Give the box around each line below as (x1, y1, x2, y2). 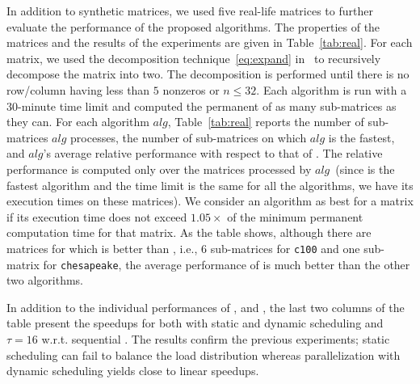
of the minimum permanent (227, 208, 363, 225)
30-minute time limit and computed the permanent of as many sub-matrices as (6, 97, 397, 114)
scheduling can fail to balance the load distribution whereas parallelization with (6, 346, 401, 363)
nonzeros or (162, 81, 220, 98)
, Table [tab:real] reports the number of (167, 113, 364, 130)
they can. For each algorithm (6, 113, 149, 130)
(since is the (335, 160, 395, 177)
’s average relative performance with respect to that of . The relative (43, 145, 383, 162)
